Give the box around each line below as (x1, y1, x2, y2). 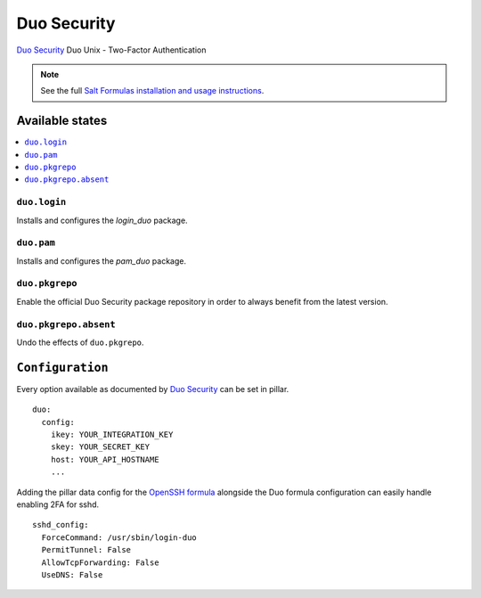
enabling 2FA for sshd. (16, 499, 100, 510)
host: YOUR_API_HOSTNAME (50, 455, 159, 464)
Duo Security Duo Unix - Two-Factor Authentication (16, 45, 207, 55)
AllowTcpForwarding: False (41, 557, 159, 568)
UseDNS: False (41, 569, 103, 579)
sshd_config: (32, 520, 89, 530)
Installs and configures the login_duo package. (16, 215, 188, 225)
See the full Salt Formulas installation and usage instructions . (40, 86, 265, 96)
